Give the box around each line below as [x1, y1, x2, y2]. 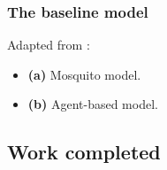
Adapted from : [7, 35, 90, 54]
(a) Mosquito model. [27, 65, 141, 83]
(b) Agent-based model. [27, 95, 158, 113]
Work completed [7, 138, 161, 166]
